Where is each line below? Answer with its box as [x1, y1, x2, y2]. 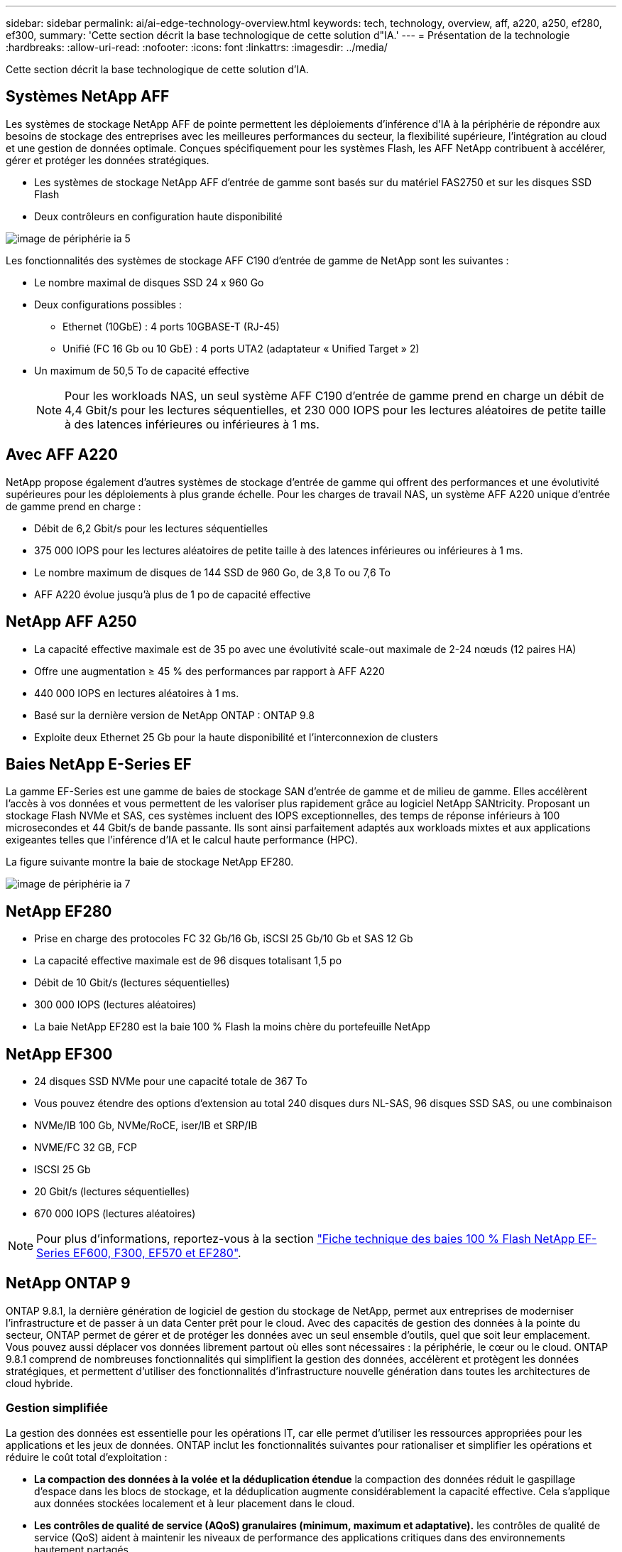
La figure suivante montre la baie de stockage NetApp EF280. [6, 856, 294, 868]
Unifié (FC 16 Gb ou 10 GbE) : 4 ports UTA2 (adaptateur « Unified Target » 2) [62, 342, 420, 355]
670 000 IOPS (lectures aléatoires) [34, 1207, 196, 1220]
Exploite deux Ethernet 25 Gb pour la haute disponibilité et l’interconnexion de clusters [34, 731, 438, 743]
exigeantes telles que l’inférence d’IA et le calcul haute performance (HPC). [6, 834, 358, 846]
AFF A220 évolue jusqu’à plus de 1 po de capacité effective [34, 588, 311, 600]
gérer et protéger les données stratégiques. [6, 153, 209, 166]
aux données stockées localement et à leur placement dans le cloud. [34, 1497, 355, 1509]
